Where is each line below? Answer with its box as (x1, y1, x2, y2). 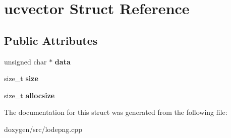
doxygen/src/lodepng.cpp (4, 123, 82, 134)
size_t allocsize (4, 90, 55, 100)
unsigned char (4, 56, 47, 66)
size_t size (4, 73, 38, 84)
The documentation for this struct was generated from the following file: (4, 107, 227, 117)
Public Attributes (4, 32, 98, 48)
